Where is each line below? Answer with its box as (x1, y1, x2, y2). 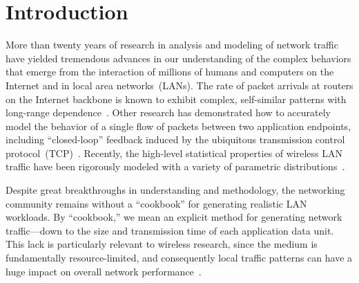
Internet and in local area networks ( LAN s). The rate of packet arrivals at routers (6, 77, 353, 92)
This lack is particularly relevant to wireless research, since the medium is (6, 237, 318, 251)
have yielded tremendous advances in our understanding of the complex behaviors (6, 51, 351, 65)
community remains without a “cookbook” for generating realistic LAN (6, 196, 307, 210)
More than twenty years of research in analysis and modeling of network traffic (6, 37, 338, 52)
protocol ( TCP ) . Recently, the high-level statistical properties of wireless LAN (6, 145, 343, 160)
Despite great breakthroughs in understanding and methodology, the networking (6, 183, 345, 197)
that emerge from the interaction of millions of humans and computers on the (6, 64, 334, 79)
